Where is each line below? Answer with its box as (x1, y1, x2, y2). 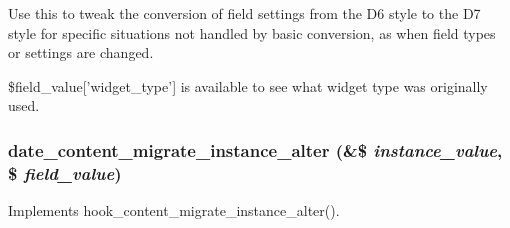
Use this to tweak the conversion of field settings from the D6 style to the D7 (8, 3, 481, 23)
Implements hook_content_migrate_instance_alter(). (8, 200, 340, 221)
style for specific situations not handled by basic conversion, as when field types (8, 22, 496, 43)
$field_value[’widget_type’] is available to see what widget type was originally (8, 75, 488, 96)
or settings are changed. (8, 42, 154, 63)
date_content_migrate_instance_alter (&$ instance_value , (8, 137, 503, 162)
